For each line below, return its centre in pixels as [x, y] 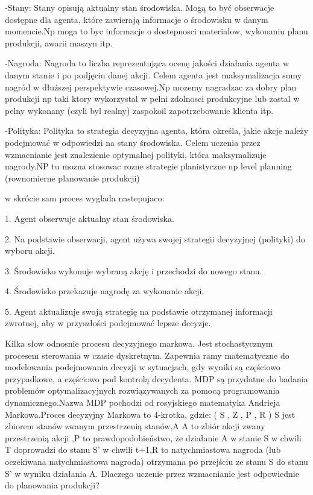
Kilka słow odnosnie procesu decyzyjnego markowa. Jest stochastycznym [139, 343]
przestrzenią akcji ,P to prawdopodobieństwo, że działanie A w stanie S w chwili [153, 437]
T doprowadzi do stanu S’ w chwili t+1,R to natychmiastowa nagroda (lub [143, 449]
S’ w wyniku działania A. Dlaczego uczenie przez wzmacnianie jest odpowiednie [152, 473]
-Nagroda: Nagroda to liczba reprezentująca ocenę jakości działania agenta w [147, 63]
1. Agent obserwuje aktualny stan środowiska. [90, 218]
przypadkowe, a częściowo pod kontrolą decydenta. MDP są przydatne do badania [156, 378]
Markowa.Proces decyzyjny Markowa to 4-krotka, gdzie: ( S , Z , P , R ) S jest [150, 414]
